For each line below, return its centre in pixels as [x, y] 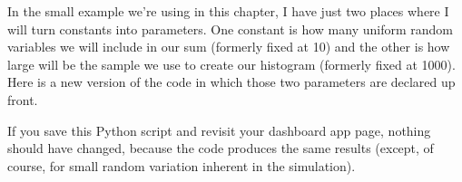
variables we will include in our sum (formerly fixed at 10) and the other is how [229, 47]
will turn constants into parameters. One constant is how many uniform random [230, 29]
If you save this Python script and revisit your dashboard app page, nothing [219, 130]
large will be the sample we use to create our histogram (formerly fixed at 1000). [231, 64]
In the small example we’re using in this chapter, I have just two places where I [228, 11]
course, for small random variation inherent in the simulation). [182, 165]
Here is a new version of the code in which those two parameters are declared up [231, 82]
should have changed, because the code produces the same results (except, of [221, 148]
